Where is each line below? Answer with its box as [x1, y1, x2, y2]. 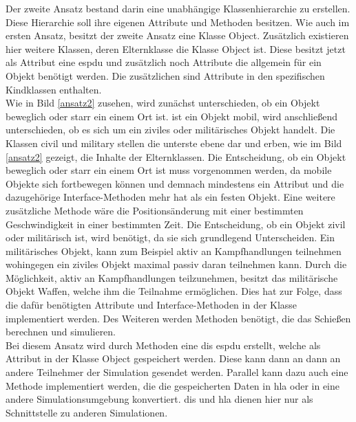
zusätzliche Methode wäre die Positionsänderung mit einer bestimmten [6, 203, 304, 217]
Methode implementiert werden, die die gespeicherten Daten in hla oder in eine [6, 378, 339, 392]
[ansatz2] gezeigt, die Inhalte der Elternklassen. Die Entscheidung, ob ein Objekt [6, 149, 346, 164]
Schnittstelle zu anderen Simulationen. [6, 405, 168, 419]
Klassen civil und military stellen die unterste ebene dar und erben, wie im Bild [6, 135, 342, 150]
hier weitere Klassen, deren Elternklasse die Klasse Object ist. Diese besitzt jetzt [6, 41, 346, 56]
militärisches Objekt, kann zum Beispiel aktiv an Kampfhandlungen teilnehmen [6, 243, 342, 258]
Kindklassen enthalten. [6, 82, 102, 96]
